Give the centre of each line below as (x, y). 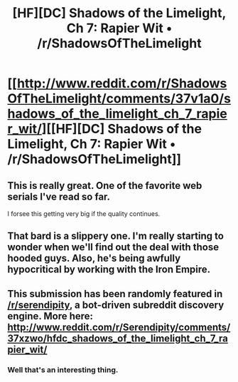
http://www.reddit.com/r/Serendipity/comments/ (119, 327)
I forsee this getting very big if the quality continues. (84, 214)
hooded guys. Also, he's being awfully (94, 258)
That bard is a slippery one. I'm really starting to (115, 236)
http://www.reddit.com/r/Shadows (122, 84)
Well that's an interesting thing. (63, 370)
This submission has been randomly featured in (115, 294)
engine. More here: (50, 316)
